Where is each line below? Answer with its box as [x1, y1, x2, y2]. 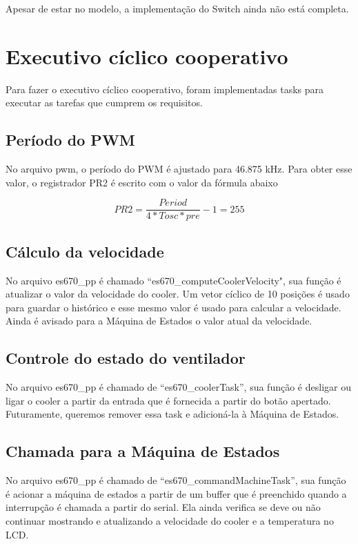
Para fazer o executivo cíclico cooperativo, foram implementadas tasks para [6, 81, 324, 96]
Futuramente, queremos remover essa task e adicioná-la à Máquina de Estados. [6, 407, 339, 421]
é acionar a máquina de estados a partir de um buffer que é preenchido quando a [6, 486, 347, 501]
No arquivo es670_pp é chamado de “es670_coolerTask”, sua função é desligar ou [6, 380, 351, 394]
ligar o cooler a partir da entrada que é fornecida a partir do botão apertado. [6, 393, 331, 407]
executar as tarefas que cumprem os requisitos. [6, 95, 203, 110]
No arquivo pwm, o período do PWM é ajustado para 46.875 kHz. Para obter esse [6, 162, 352, 176]
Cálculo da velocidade [6, 240, 164, 262]
